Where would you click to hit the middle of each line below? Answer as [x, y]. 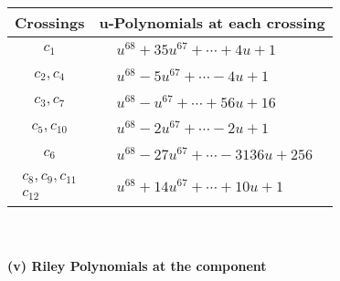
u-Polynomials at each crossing [212, 22]
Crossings [50, 22]
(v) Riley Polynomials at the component [137, 266]
